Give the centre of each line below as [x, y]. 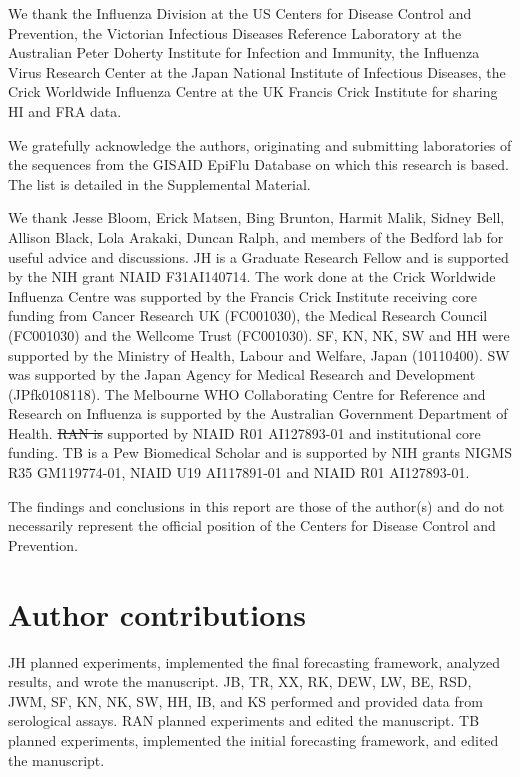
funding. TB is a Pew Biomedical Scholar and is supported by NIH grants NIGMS [260, 452]
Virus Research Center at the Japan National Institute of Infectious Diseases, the [257, 71]
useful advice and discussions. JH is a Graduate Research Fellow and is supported [258, 256]
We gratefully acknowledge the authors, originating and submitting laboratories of [260, 144]
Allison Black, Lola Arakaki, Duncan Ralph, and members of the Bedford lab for [256, 236]
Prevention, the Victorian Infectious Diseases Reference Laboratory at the [235, 32]
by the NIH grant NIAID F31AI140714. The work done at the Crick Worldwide [252, 276]
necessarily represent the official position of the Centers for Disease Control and [252, 525]
